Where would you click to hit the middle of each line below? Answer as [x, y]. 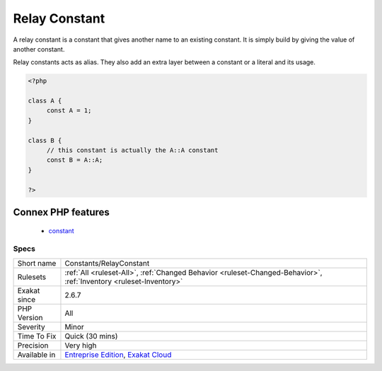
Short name [37, 263]
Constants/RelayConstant [107, 263]
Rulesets [31, 277]
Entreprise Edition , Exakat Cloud [118, 355]
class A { [45, 101]
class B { [45, 140]
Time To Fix [37, 336]
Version [30, 317]
